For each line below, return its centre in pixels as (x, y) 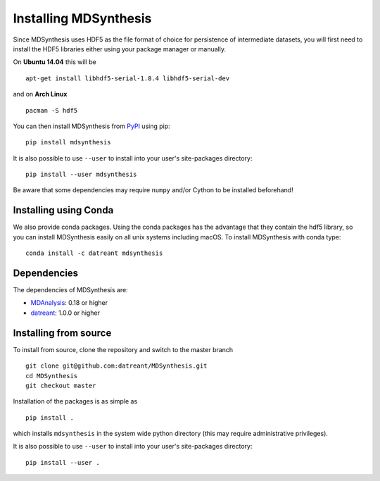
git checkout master (61, 385)
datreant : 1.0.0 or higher (65, 313)
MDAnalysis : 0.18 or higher (69, 303)
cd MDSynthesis (52, 376)
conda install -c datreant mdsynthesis (94, 253)
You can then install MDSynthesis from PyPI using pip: (91, 126)
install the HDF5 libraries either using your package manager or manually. (120, 49)
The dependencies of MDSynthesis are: (70, 290)
